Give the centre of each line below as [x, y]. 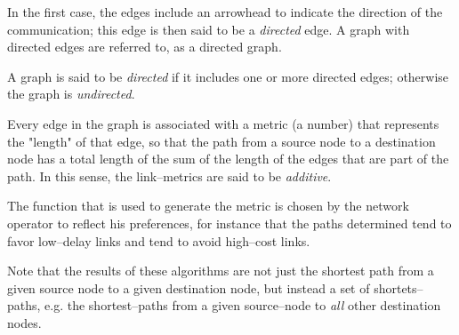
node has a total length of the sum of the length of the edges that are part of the [228, 159]
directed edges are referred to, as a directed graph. [145, 47]
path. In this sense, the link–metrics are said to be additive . [169, 175]
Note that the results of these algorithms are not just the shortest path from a [221, 271]
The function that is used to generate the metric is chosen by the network [208, 206]
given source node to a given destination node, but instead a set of [189, 287]
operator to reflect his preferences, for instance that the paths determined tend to [229, 223]
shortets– [399, 287]
